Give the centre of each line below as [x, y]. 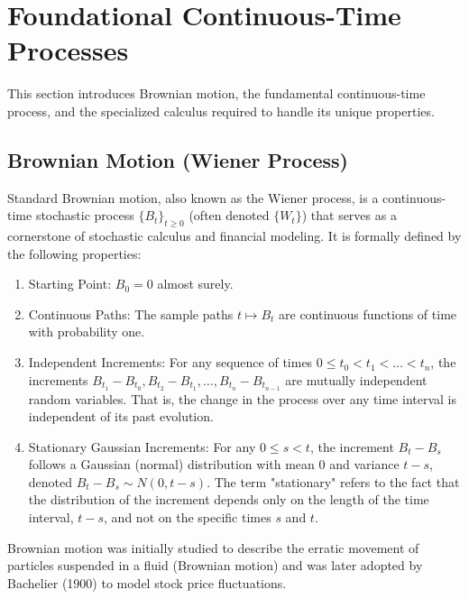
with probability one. [87, 332]
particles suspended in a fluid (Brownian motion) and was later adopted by [215, 565]
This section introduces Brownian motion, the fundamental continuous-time [216, 93]
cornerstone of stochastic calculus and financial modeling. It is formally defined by [234, 236]
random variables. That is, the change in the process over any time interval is [243, 398]
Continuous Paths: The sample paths [131, 313]
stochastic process [85, 215]
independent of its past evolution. [121, 416]
